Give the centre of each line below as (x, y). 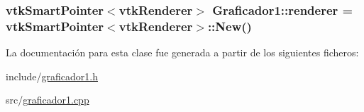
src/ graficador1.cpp (48, 100)
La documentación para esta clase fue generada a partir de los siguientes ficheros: (182, 52)
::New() (230, 26)
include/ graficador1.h (52, 76)
